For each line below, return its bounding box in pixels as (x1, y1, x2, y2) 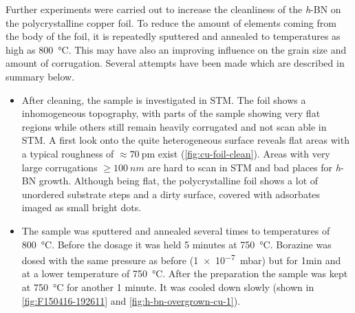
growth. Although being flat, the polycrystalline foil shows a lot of (39, 173, 319, 188)
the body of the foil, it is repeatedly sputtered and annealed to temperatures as (6, 29, 341, 43)
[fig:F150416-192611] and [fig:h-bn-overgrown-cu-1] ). (21, 293, 241, 307)
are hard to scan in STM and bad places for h (147, 160, 341, 174)
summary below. (6, 69, 75, 83)
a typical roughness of (21, 146, 114, 160)
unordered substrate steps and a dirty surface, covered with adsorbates (21, 186, 321, 201)
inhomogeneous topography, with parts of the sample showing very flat (21, 106, 321, 120)
